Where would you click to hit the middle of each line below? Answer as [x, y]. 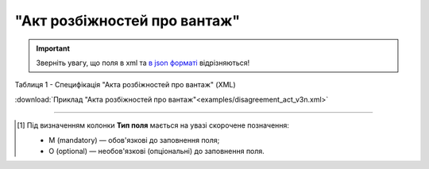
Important [53, 48]
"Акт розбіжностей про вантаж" [128, 21]
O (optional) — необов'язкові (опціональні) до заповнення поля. [157, 151]
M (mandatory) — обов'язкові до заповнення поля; [134, 140]
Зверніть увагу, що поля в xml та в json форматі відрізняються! [143, 63]
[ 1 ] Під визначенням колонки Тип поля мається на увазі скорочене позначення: [153, 125]
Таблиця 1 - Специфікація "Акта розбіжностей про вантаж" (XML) [125, 85]
